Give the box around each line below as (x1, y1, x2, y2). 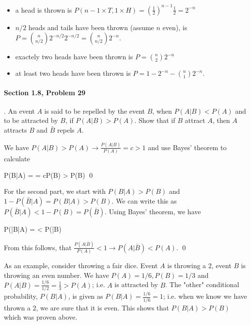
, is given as (68, 291, 103, 301)
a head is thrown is (15, 4, 72, 15)
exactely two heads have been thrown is (15, 51, 133, 62)
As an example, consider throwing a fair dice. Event (4, 260, 158, 271)
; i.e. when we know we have (163, 291, 247, 301)
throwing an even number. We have (4, 270, 109, 280)
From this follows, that (4, 242, 72, 252)
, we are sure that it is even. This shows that (36, 302, 169, 312)
